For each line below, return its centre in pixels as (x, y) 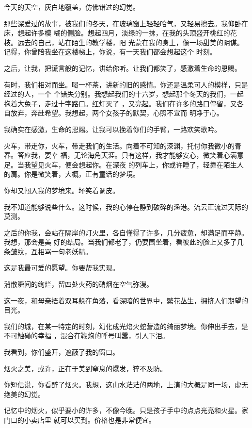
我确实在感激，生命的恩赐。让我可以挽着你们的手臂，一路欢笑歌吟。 (112, 129)
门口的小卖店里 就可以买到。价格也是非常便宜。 (80, 420)
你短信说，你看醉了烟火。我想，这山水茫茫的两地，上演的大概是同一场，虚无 (126, 385)
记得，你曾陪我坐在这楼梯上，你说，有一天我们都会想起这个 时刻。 (110, 52)
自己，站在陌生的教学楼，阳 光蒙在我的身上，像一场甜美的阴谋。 (141, 42)
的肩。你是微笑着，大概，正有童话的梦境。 (72, 174)
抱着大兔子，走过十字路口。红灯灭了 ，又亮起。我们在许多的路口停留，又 (120, 103)
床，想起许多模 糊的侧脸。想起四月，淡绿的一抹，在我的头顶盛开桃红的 (117, 33)
